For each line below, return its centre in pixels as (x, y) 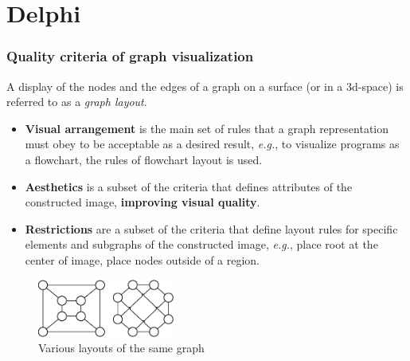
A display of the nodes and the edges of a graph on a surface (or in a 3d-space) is (205, 86)
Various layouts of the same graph (121, 348)
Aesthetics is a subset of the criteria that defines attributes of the (189, 186)
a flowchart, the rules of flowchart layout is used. (144, 159)
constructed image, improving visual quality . (143, 202)
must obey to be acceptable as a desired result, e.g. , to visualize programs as (212, 144)
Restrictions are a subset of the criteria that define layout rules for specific (211, 228)
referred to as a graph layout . (77, 102)
